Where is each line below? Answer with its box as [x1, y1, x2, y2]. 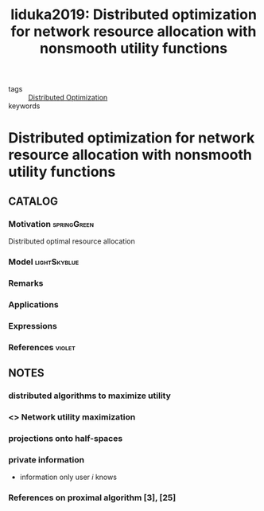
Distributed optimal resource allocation [8, 236, 135, 246]
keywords [8, 101, 41, 111]
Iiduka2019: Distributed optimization [10, 6, 257, 24]
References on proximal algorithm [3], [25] [8, 492, 177, 503]
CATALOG [8, 194, 58, 208]
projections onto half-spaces [8, 432, 123, 443]
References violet [8, 341, 76, 353]
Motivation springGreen [8, 218, 94, 229]
